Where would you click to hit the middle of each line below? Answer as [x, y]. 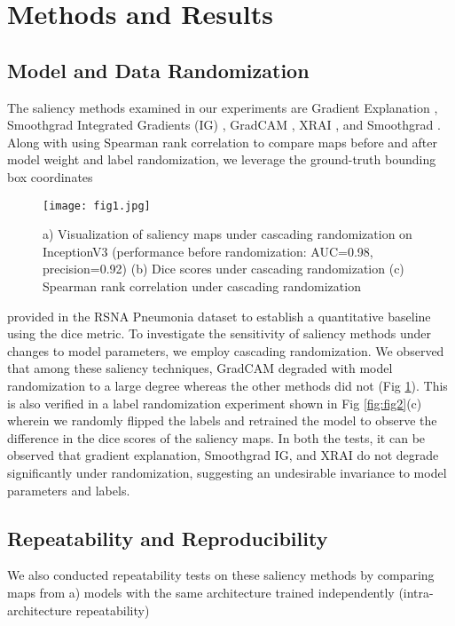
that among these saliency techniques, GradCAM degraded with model [200, 368]
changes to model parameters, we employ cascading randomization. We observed [226, 350]
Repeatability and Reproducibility [168, 538]
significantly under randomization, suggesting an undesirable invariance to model [227, 472]
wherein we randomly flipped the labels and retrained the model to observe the [222, 420]
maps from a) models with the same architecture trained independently [201, 592]
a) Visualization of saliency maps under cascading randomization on [227, 234]
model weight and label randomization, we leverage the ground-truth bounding [222, 159]
